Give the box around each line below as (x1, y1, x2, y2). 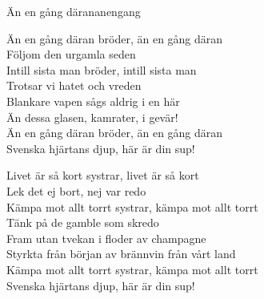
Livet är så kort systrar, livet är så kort (6, 167, 199, 184)
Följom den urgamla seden (6, 46, 136, 63)
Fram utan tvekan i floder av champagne (6, 229, 206, 246)
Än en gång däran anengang (6, 3, 141, 19)
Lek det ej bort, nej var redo (6, 182, 146, 199)
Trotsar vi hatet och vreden (6, 77, 142, 94)
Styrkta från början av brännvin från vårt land (6, 245, 236, 262)
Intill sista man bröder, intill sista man (6, 61, 197, 78)
